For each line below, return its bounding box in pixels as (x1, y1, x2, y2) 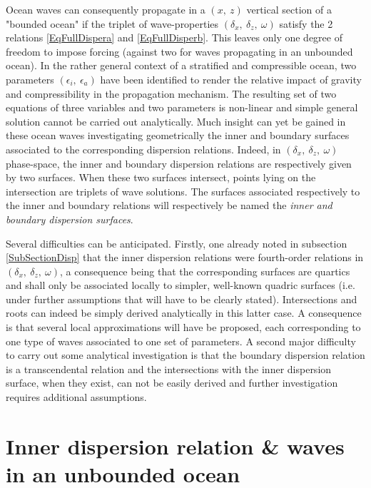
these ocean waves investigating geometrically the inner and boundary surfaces (6, 128, 350, 143)
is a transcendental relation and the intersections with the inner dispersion (6, 361, 332, 376)
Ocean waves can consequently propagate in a (6, 2, 205, 16)
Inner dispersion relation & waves (6, 431, 345, 460)
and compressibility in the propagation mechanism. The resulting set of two (6, 86, 337, 101)
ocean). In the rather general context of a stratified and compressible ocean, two (6, 58, 357, 73)
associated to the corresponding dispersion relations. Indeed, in (6, 141, 281, 156)
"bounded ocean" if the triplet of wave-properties (6, 16, 219, 31)
